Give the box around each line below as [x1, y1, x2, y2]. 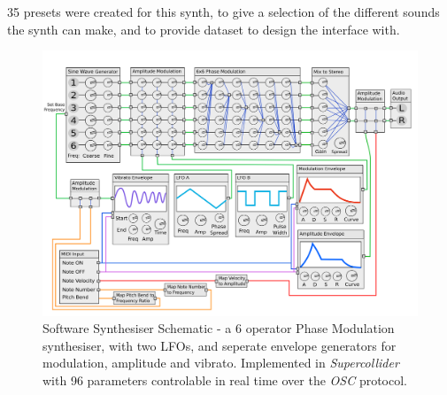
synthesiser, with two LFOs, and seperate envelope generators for [42, 336, 397, 354]
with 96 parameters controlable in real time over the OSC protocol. [42, 370, 407, 389]
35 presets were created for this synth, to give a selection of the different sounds [7, 3, 440, 20]
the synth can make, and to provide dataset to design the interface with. [7, 19, 400, 38]
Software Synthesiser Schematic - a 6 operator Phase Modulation [42, 319, 395, 337]
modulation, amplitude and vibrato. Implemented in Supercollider [42, 353, 399, 372]
